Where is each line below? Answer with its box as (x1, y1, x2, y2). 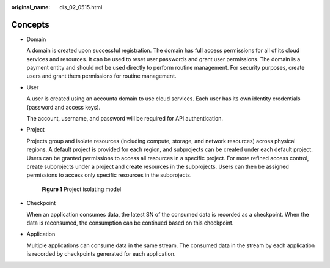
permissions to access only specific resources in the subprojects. (26, 171, 192, 179)
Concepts (11, 19, 50, 30)
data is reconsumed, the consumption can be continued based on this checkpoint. (26, 219, 234, 226)
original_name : (11, 4, 51, 10)
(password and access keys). (26, 103, 101, 111)
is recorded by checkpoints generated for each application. (26, 250, 176, 258)
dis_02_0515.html (59, 4, 103, 10)
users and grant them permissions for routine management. (26, 72, 177, 80)
